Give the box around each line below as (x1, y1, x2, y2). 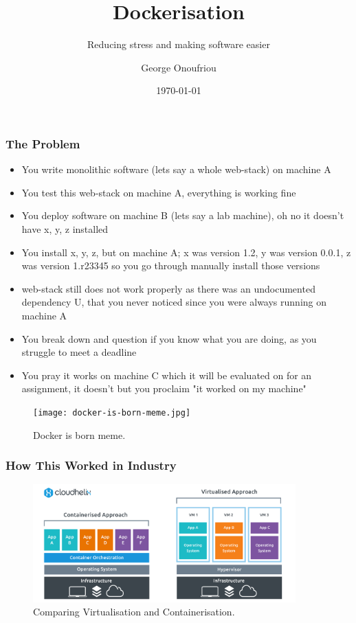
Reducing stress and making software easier (87, 37, 270, 52)
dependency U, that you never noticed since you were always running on (21, 295, 327, 309)
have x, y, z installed (21, 221, 109, 236)
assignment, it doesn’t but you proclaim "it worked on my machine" (21, 381, 307, 396)
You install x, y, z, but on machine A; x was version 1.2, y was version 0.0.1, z (21, 245, 351, 259)
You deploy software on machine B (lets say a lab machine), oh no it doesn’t (21, 208, 344, 223)
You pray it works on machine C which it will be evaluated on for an (21, 367, 312, 382)
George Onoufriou (141, 60, 216, 74)
